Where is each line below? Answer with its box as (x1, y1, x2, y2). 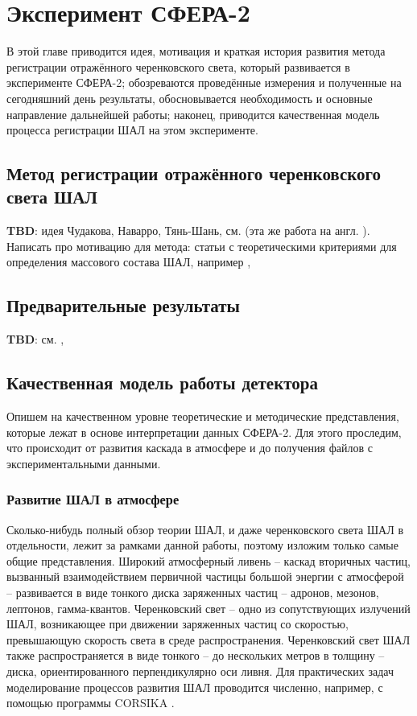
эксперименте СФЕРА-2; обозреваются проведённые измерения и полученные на (6, 74, 402, 91)
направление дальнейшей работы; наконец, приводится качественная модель (6, 105, 380, 122)
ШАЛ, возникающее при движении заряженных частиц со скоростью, (6, 615, 349, 632)
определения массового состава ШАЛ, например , (6, 253, 251, 270)
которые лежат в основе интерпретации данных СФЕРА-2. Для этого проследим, (6, 423, 402, 440)
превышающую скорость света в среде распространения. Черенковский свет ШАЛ (6, 631, 411, 648)
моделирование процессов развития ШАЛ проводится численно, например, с (6, 678, 383, 695)
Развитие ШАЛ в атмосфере (6, 489, 180, 509)
